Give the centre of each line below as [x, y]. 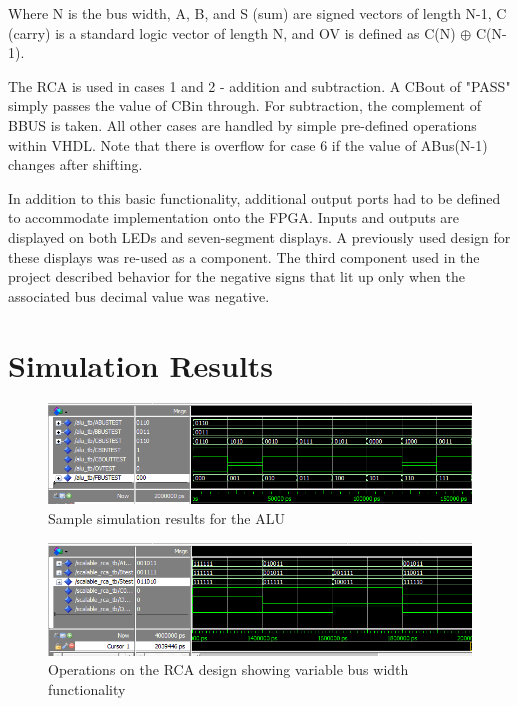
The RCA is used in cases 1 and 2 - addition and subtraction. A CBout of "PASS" [259, 85]
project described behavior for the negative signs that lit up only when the [236, 276]
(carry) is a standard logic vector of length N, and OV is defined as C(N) [232, 32]
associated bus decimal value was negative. [139, 295]
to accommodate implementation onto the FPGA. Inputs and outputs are [234, 217]
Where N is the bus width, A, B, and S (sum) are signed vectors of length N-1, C [257, 13]
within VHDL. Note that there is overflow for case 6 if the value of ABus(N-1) [248, 144]
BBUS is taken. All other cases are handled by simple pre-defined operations [242, 124]
